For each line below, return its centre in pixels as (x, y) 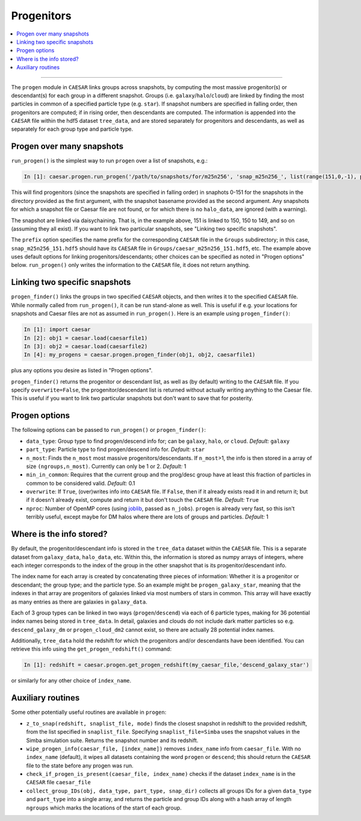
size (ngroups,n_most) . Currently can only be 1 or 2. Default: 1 (106, 466)
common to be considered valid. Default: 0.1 (81, 483)
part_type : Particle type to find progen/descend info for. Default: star (116, 449)
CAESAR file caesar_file (59, 782)
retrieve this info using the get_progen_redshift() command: (91, 649)
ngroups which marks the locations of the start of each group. (104, 808)
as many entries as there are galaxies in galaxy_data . (79, 602)
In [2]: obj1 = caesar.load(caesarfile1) (86, 338)
